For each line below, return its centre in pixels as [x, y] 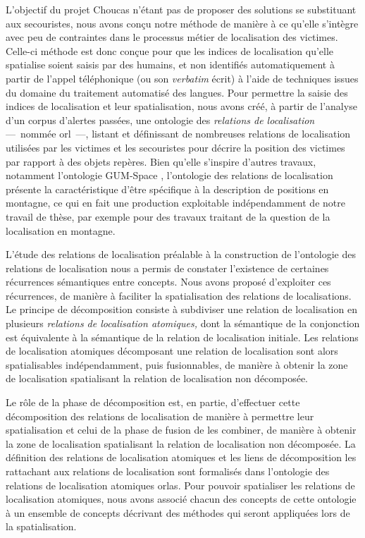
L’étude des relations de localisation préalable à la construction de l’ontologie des [181, 254]
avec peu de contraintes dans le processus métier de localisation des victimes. [172, 37]
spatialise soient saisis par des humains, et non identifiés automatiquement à [170, 65]
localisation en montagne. [61, 230]
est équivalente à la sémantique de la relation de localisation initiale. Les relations [182, 337]
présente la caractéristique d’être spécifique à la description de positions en [167, 189]
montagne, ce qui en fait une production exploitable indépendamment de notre [175, 203]
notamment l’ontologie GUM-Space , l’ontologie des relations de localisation [169, 175]
